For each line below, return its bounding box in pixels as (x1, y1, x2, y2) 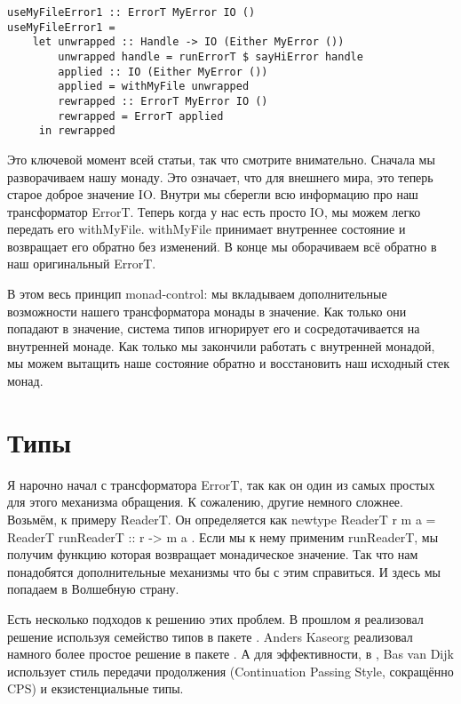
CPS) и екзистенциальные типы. (7, 679, 184, 698)
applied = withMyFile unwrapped (58, 80, 250, 93)
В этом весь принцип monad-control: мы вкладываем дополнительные (7, 284, 387, 303)
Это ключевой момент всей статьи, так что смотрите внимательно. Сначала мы (7, 149, 435, 168)
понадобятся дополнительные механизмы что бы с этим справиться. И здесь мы (7, 562, 441, 580)
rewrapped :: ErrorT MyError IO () (58, 94, 268, 108)
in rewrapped (38, 124, 115, 138)
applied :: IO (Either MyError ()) (58, 65, 268, 78)
